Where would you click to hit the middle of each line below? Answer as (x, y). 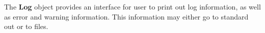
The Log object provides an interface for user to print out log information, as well (132, 6)
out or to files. (26, 26)
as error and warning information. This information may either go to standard (126, 16)
